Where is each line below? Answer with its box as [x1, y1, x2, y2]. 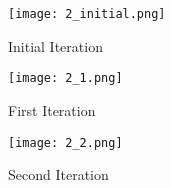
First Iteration [8, 99, 96, 120]
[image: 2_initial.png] [8, 7, 166, 21]
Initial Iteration [8, 35, 103, 56]
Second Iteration [8, 164, 109, 185]
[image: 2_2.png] [8, 135, 123, 150]
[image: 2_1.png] [8, 71, 123, 86]
